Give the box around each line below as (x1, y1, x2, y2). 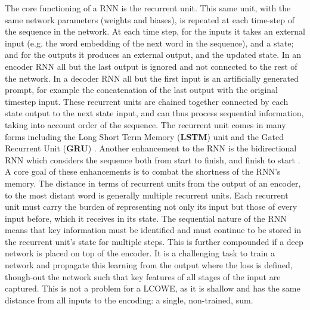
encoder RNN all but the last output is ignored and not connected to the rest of (5, 60, 297, 72)
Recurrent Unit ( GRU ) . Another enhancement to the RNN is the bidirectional (5, 142, 297, 154)
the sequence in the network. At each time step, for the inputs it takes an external (5, 25, 305, 38)
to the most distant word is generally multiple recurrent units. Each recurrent (5, 188, 289, 201)
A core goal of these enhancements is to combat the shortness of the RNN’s (5, 165, 281, 178)
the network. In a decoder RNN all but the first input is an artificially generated (5, 72, 299, 84)
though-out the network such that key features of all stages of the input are (5, 270, 281, 283)
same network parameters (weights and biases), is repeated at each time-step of (5, 13, 294, 26)
